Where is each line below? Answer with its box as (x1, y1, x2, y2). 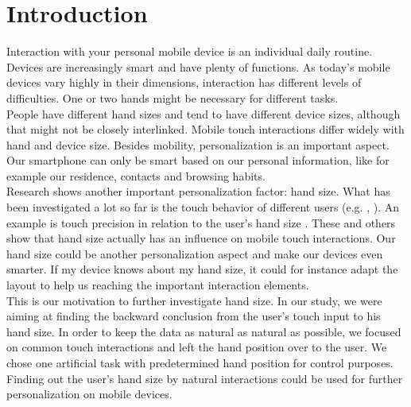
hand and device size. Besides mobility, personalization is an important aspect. (6, 136, 390, 153)
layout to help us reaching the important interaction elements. (6, 277, 309, 293)
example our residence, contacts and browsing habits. (6, 167, 266, 184)
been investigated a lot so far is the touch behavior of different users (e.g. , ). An (6, 199, 400, 215)
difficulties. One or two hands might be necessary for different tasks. (6, 89, 339, 106)
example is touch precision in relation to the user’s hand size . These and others (6, 214, 396, 231)
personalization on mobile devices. (6, 386, 173, 402)
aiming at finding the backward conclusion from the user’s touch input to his (6, 308, 381, 324)
